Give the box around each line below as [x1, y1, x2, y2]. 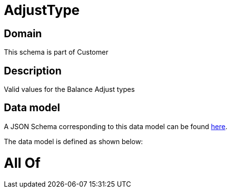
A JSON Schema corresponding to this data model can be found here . [4, 122, 228, 131]
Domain [4, 27, 42, 40]
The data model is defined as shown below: [4, 137, 143, 146]
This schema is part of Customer [4, 48, 109, 57]
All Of [4, 154, 41, 171]
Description [4, 64, 62, 77]
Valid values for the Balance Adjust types [4, 85, 135, 94]
